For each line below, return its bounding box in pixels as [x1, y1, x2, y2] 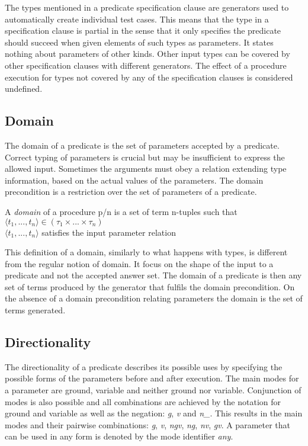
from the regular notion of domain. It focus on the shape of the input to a [5, 257, 274, 269]
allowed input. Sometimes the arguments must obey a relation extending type [5, 162, 287, 175]
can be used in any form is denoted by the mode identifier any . [5, 430, 233, 442]
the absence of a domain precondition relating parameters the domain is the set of [5, 292, 303, 304]
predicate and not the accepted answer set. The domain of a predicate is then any [5, 269, 302, 281]
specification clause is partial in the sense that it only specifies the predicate [5, 24, 281, 37]
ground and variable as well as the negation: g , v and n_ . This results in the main [5, 407, 303, 419]
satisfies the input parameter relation [41, 226, 176, 238]
